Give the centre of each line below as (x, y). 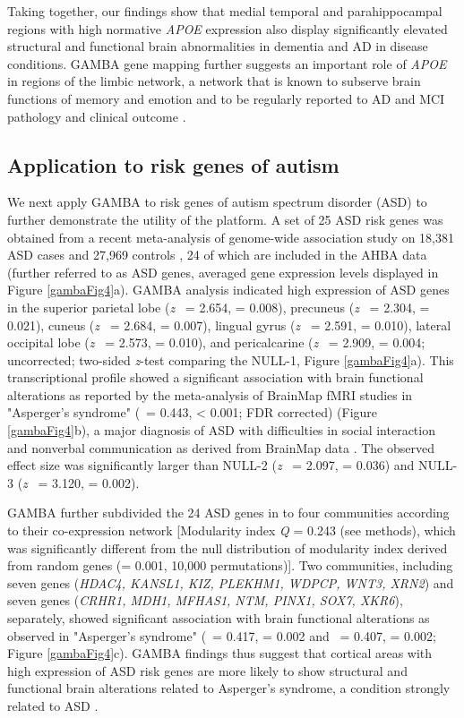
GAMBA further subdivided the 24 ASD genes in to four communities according (228, 513)
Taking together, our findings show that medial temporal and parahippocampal (225, 11)
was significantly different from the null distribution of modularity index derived (228, 547)
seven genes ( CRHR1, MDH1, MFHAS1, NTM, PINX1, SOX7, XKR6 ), (205, 600)
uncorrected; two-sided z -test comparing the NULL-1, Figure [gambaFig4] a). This (231, 359)
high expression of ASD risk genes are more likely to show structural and (207, 670)
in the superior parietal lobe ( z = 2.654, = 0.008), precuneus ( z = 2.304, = (219, 307)
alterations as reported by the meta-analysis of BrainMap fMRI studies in (210, 394)
